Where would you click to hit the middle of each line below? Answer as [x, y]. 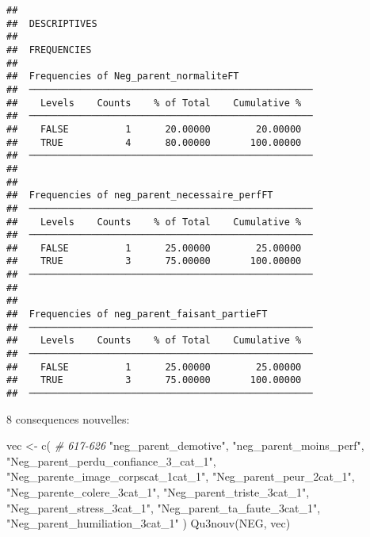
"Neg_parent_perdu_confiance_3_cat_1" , [111, 460]
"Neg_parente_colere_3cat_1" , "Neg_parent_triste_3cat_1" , [158, 492]
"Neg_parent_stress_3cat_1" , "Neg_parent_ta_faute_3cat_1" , [164, 507]
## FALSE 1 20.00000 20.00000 [154, 129]
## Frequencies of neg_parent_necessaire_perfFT [140, 196]
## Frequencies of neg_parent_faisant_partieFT [137, 315]
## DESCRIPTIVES [52, 23]
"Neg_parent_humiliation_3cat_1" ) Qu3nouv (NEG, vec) [149, 523]
